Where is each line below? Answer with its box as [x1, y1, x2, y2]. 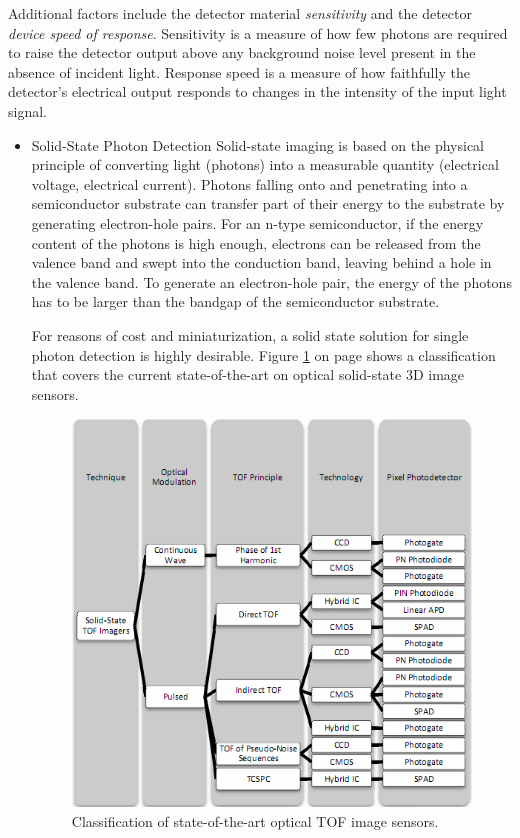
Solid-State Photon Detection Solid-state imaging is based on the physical [31, 134, 485, 155]
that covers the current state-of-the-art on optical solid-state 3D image [31, 364, 465, 385]
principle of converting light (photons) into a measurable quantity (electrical [31, 154, 499, 175]
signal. [8, 100, 47, 121]
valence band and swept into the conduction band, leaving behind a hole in [31, 252, 492, 273]
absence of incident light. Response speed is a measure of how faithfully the [8, 61, 470, 82]
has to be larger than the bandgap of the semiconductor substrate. [31, 291, 440, 312]
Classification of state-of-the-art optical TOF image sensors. [71, 810, 439, 831]
